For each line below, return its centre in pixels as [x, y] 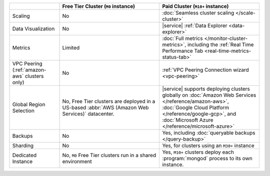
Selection [23, 111]
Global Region [29, 104]
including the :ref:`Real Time [221, 45]
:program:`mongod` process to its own [207, 158]
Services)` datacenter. [88, 114]
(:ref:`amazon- [29, 70]
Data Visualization [33, 29]
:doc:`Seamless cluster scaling [198, 13]
